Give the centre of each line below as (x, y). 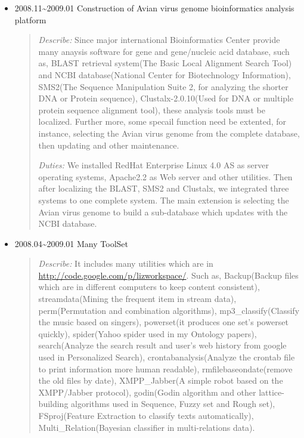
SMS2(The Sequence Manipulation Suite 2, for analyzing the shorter (163, 86)
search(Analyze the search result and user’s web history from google (162, 345)
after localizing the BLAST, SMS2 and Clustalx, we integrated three (164, 188)
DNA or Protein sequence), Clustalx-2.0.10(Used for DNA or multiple (166, 98)
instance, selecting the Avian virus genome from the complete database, (169, 133)
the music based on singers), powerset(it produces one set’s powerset (163, 322)
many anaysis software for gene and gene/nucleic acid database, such (164, 51)
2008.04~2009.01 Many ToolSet (71, 243)
